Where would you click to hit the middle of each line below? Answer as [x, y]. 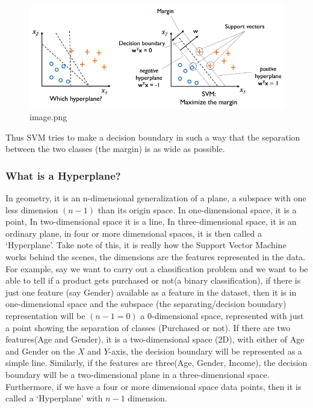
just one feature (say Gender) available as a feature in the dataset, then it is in [151, 292]
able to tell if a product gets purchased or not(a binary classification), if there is [153, 280]
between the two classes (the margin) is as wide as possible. [115, 149]
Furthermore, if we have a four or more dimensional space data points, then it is [153, 386]
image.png [48, 117]
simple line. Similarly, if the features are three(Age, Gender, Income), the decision [156, 363]
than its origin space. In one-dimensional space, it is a [197, 209]
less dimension [32, 209]
